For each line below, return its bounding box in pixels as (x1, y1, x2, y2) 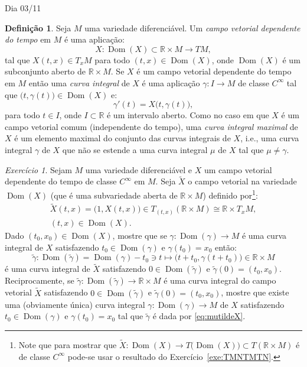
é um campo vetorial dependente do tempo (136, 65, 292, 77)
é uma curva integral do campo (164, 274, 276, 287)
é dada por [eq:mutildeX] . (152, 310, 246, 322)
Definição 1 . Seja (5, 21, 71, 34)
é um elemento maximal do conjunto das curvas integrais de (14, 132, 231, 144)
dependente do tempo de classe (5, 175, 117, 187)
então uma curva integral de (28, 76, 130, 89)
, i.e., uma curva (240, 132, 299, 144)
